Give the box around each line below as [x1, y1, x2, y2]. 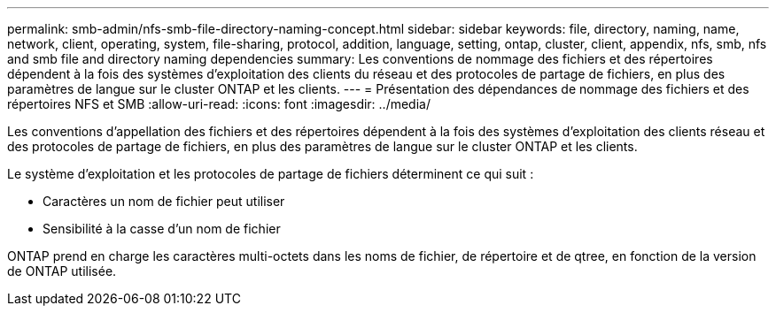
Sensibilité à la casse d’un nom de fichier [43, 221, 281, 236]
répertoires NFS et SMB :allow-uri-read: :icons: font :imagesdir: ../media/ [7, 96, 431, 111]
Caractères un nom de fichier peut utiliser [43, 194, 285, 209]
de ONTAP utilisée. [7, 263, 117, 279]
